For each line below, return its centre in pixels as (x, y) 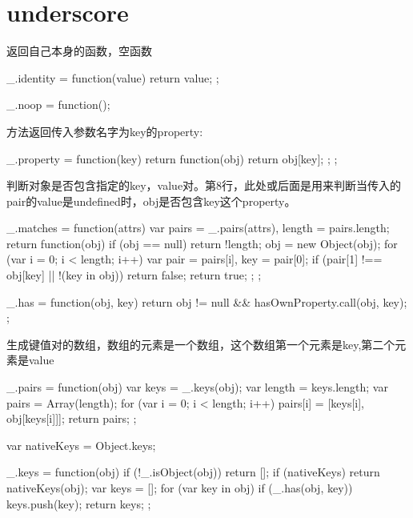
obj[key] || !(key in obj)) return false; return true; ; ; (134, 275)
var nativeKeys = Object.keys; (81, 445)
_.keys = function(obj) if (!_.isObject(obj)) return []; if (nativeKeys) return (193, 472)
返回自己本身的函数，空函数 (79, 51)
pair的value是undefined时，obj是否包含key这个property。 (151, 201)
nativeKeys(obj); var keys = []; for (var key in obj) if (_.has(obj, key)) (180, 488)
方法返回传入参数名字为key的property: (105, 131)
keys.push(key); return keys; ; (79, 503)
